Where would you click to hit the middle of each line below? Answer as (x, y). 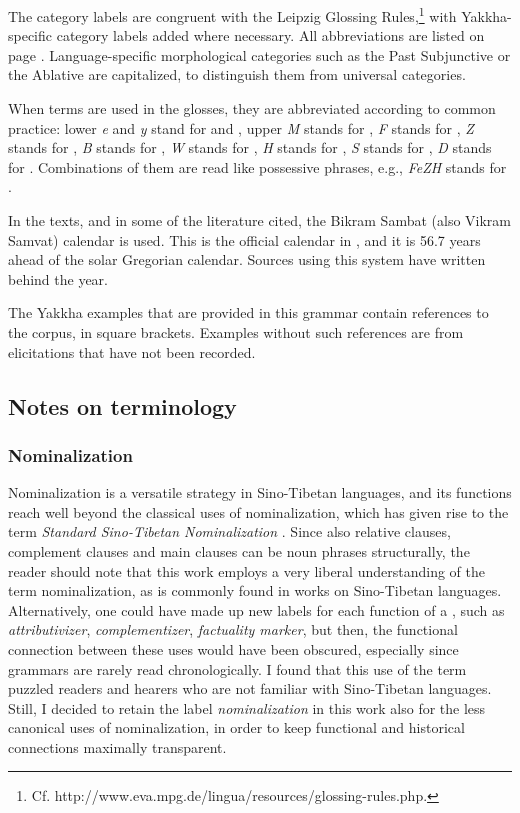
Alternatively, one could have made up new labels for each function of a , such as (256, 609)
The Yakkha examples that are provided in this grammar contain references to (248, 312)
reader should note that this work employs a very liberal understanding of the (246, 570)
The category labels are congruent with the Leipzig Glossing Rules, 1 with (232, 14)
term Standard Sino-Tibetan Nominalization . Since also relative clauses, (229, 531)
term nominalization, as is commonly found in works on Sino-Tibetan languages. (255, 590)
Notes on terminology (122, 405)
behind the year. (58, 278)
